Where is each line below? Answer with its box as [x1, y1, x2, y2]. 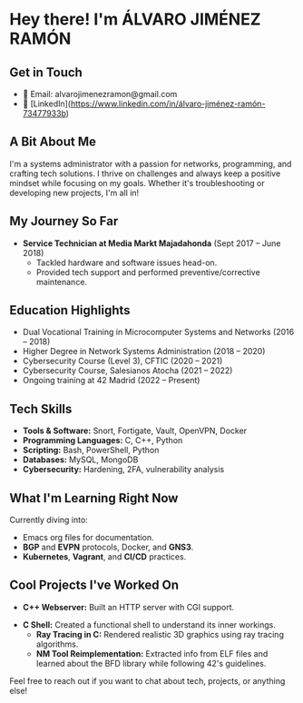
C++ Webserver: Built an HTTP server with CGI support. [22, 601, 235, 612]
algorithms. [35, 639, 79, 649]
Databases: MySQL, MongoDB [22, 454, 139, 465]
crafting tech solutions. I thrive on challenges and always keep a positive [9, 168, 281, 179]
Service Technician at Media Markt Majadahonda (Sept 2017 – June [22, 237, 281, 249]
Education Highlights [9, 302, 131, 318]
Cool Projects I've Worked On [9, 578, 180, 593]
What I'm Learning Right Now [9, 490, 179, 506]
